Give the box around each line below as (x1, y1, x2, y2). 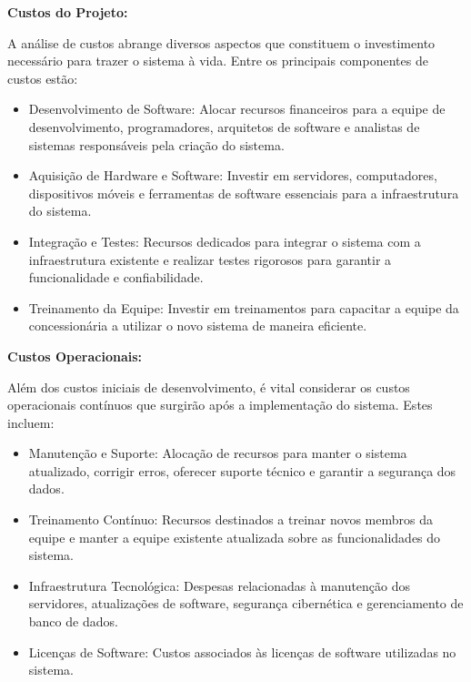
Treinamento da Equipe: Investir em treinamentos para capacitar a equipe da (28, 298, 459, 317)
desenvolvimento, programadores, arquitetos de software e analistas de (28, 117, 420, 136)
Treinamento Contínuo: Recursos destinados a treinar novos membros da (28, 510, 433, 529)
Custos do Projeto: (7, 3, 128, 21)
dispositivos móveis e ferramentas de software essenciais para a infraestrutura (28, 183, 459, 202)
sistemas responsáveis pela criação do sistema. (28, 135, 285, 154)
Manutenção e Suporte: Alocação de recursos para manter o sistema (28, 443, 407, 463)
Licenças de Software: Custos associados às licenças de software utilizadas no (28, 642, 456, 661)
